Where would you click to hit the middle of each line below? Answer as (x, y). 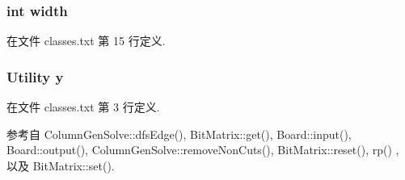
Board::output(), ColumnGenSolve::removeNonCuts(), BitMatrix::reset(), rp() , (203, 150)
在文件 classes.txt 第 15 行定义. (86, 41)
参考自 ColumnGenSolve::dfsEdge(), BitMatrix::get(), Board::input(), (179, 134)
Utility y (35, 76)
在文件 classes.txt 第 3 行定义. (83, 107)
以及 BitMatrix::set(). (61, 165)
